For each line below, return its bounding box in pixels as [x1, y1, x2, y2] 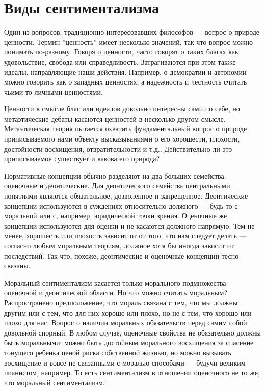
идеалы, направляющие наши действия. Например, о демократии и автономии [4, 66, 247, 77]
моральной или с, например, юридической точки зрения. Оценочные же [4, 210, 227, 221]
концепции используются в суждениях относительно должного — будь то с [4, 200, 238, 211]
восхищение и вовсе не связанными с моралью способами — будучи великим [4, 357, 246, 368]
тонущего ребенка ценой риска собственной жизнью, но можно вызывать [4, 347, 231, 357]
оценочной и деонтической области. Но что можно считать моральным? [4, 287, 227, 298]
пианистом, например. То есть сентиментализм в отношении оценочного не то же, [4, 367, 260, 378]
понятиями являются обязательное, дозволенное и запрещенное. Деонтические [4, 190, 248, 201]
